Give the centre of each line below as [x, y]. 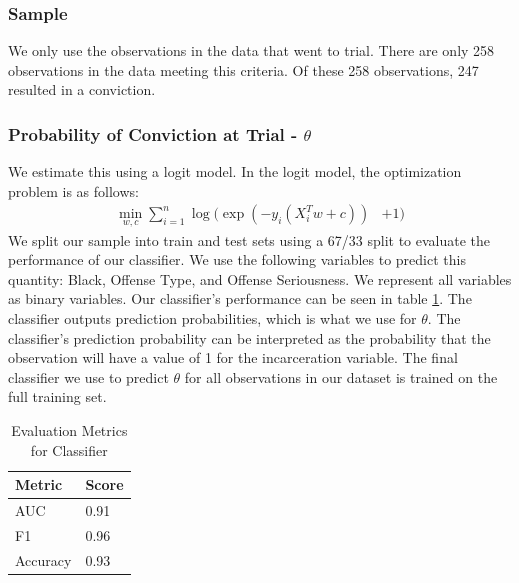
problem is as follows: [73, 190]
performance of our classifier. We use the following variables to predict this [237, 259]
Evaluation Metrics [69, 430]
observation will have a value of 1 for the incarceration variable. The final [233, 357]
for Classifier [69, 449]
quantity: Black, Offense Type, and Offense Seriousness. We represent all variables [260, 278]
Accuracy [43, 559]
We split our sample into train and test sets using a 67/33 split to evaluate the [249, 239]
